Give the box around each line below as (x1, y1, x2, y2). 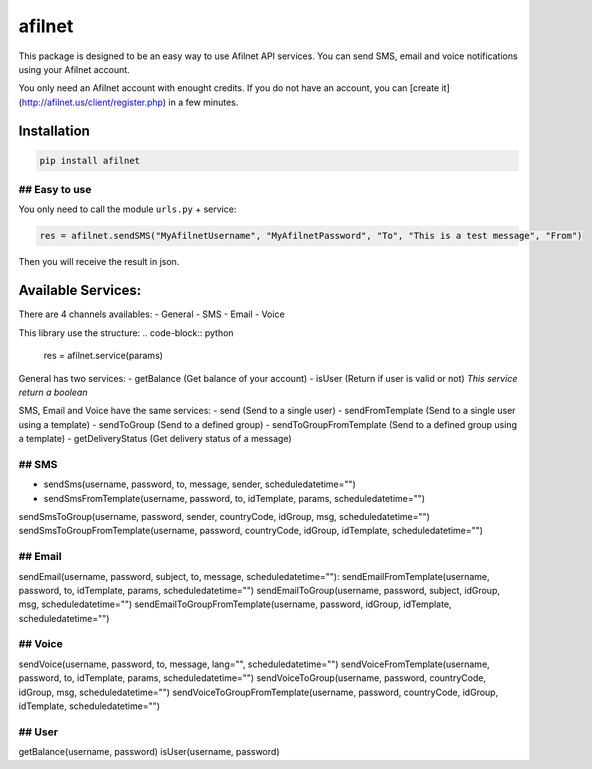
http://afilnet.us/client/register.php (21, 96, 164, 108)
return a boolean (18, 386, 88, 398)
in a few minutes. (168, 96, 239, 108)
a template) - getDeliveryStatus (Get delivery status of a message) (18, 433, 292, 445)
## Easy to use (18, 183, 92, 197)
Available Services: (18, 282, 142, 299)
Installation (18, 122, 90, 139)
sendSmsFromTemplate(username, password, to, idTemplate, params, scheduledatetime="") (43, 492, 425, 504)
